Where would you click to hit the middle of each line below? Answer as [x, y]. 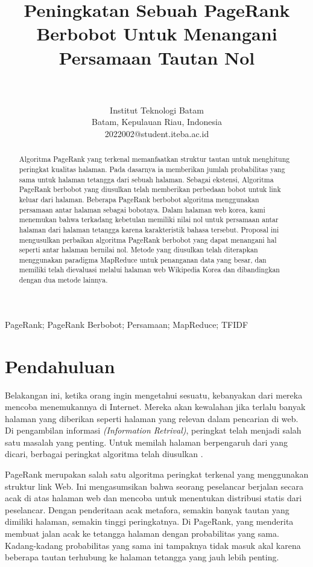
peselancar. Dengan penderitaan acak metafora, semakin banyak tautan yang [147, 509]
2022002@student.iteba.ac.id [157, 133]
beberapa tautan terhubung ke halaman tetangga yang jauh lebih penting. [142, 557]
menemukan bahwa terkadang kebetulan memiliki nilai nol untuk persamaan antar [149, 219]
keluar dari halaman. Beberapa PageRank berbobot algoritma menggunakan [139, 199]
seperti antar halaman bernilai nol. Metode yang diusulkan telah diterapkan [138, 250]
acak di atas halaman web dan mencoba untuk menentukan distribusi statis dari [153, 498]
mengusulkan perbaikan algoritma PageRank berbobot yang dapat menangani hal [148, 239]
